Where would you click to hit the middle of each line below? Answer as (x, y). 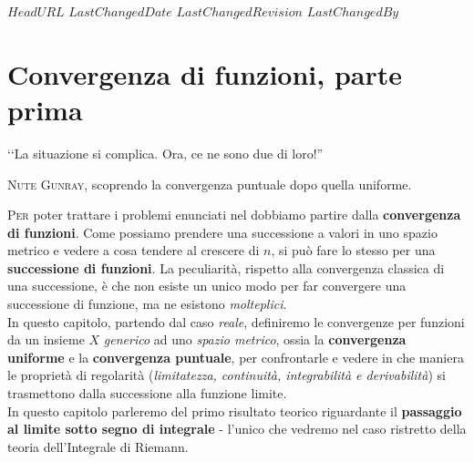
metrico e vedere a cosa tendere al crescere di (134, 250)
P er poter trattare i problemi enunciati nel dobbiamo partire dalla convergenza (234, 215)
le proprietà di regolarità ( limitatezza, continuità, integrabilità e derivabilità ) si (227, 375)
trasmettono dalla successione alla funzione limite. (147, 393)
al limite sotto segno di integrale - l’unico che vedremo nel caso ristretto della (237, 429)
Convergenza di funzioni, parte (205, 73)
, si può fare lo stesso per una (353, 250)
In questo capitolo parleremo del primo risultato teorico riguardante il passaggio (235, 411)
